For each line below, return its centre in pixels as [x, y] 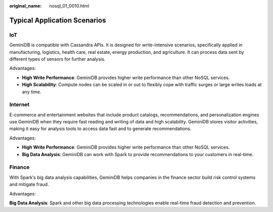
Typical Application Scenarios [58, 20]
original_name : [26, 6]
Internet [19, 105]
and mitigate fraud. [29, 184]
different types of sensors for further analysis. [57, 59]
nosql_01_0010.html [69, 6]
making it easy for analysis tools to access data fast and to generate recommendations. [100, 129]
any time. [32, 92]
